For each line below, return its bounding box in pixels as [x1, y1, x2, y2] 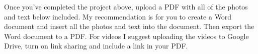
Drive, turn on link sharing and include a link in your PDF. [4, 40, 188, 51]
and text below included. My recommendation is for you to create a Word [4, 11, 232, 21]
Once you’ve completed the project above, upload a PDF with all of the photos [4, 1, 248, 11]
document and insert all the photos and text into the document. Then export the [4, 21, 254, 31]
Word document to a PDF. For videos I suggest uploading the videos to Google [4, 30, 249, 41]
